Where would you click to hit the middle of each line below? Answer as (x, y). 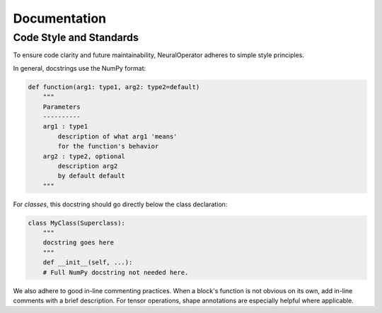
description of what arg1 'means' (117, 136)
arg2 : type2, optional (84, 156)
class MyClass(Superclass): (76, 223)
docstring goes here (79, 243)
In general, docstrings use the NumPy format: (80, 68)
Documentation (60, 18)
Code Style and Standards (76, 37)
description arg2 (88, 166)
